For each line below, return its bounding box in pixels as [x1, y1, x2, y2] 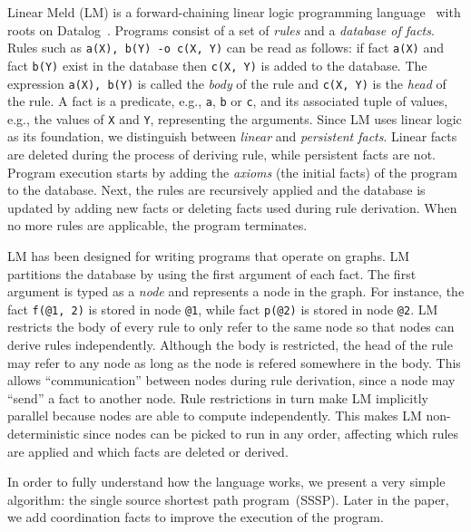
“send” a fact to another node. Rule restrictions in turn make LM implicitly [7, 388, 428, 407]
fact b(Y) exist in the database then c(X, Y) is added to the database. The [7, 55, 427, 74]
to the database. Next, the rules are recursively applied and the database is [7, 180, 426, 199]
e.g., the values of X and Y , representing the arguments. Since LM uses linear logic [7, 109, 462, 128]
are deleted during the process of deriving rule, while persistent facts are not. [7, 145, 436, 164]
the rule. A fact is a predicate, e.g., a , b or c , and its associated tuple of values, [7, 92, 448, 111]
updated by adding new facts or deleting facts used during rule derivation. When [7, 198, 457, 217]
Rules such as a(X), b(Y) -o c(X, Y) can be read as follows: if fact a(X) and [7, 38, 444, 57]
